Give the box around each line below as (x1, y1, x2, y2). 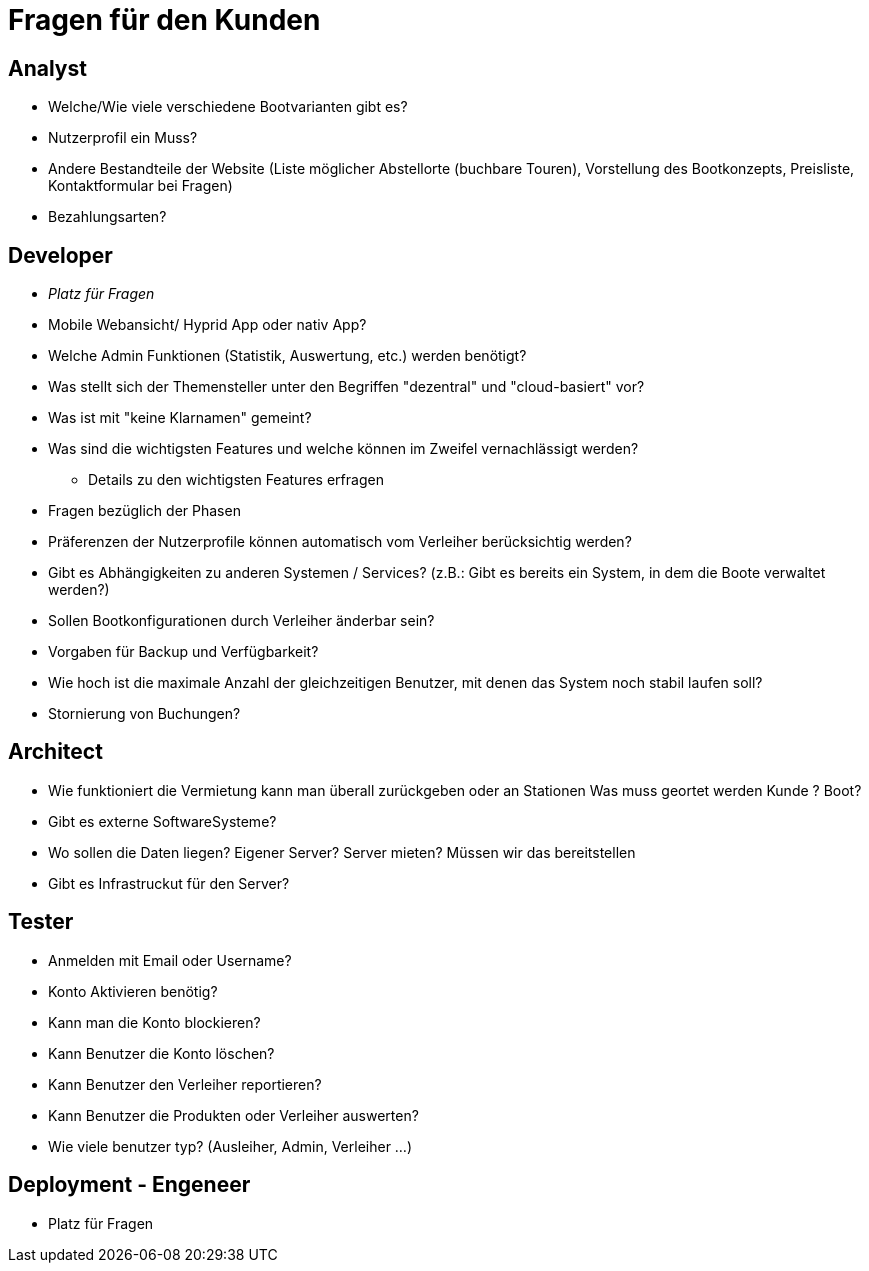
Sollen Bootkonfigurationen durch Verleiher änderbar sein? (48, 612, 435, 630)
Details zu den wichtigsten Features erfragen (88, 471, 384, 489)
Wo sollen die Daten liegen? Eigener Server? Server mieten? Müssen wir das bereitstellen (48, 843, 636, 861)
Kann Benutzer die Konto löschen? (48, 1044, 275, 1062)
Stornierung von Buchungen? (48, 705, 241, 723)
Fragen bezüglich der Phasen (48, 502, 241, 520)
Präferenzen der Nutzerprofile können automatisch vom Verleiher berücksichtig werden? (48, 533, 632, 551)
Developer (8, 242, 113, 268)
